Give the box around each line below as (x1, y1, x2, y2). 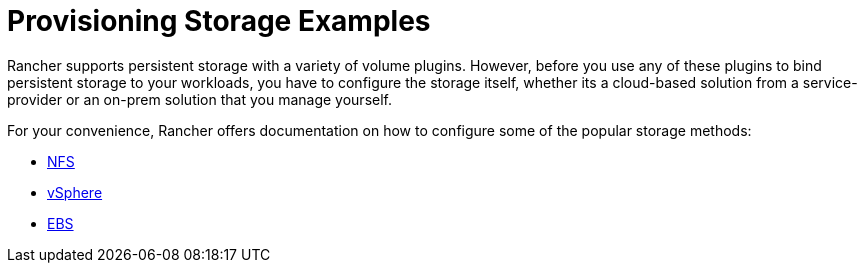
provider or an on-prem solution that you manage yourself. (7, 90, 392, 108)
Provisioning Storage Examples (7, 4, 431, 38)
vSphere (47, 183, 103, 201)
